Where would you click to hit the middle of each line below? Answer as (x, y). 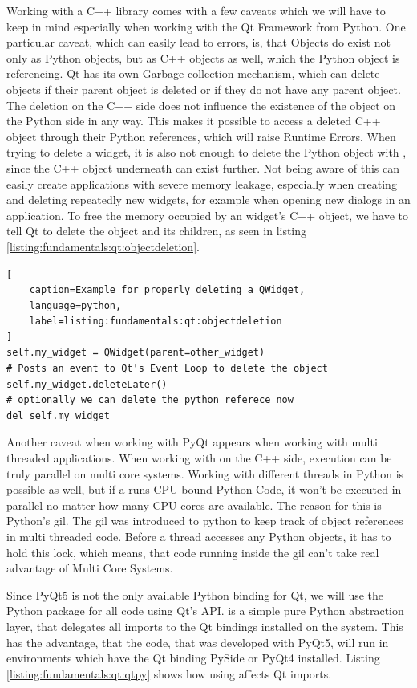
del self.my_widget (58, 415)
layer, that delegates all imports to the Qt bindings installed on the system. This (205, 626)
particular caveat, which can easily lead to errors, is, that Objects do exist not (198, 42)
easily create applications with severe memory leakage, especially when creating (202, 183)
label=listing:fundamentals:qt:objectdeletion (156, 322)
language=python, (75, 305)
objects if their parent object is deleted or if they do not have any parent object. (204, 89)
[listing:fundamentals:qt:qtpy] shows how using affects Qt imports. (169, 673)
